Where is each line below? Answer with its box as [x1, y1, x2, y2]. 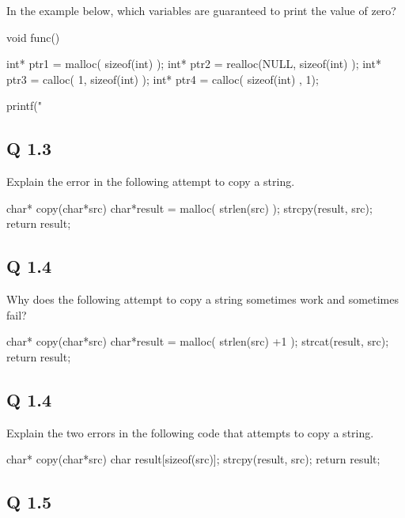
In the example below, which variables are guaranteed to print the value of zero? [6, 2, 396, 18]
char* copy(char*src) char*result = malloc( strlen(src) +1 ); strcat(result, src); [6, 333, 389, 350]
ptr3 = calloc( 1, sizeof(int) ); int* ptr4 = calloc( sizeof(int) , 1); [6, 70, 319, 87]
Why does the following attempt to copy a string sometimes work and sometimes [6, 291, 399, 308]
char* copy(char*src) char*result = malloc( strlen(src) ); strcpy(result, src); [6, 199, 373, 216]
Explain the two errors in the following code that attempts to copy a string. [6, 424, 374, 440]
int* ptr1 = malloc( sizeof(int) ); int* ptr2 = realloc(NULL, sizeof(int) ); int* [6, 55, 381, 72]
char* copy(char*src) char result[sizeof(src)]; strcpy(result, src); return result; [6, 451, 380, 467]
